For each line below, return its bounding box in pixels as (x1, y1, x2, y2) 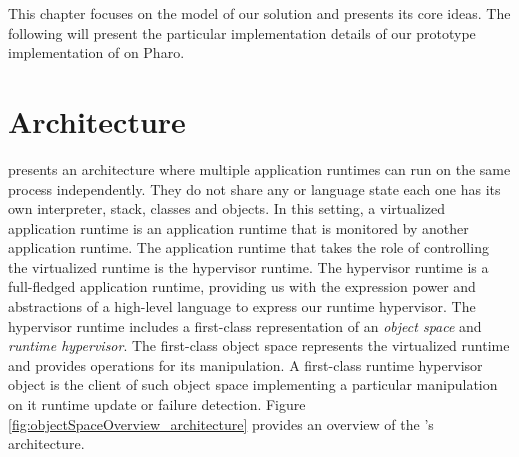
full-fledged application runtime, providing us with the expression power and (8, 276, 476, 297)
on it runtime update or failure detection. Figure (8, 394, 306, 415)
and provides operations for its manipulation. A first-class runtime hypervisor (8, 354, 483, 375)
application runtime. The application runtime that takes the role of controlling (8, 237, 489, 258)
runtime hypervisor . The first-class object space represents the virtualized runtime (8, 335, 510, 356)
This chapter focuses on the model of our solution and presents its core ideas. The (8, 3, 511, 23)
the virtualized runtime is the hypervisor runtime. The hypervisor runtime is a (8, 256, 489, 277)
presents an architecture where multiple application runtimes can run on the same (8, 158, 511, 179)
